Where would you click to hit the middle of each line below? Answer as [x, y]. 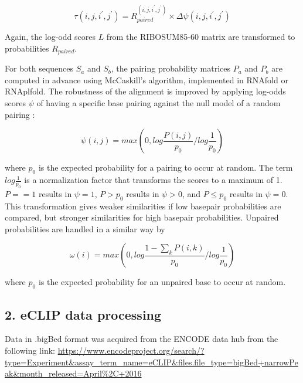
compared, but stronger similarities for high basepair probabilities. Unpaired [142, 217]
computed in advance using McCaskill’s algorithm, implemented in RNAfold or [147, 79]
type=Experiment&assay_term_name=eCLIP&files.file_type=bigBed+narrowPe [151, 362]
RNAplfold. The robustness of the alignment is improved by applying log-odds [145, 91]
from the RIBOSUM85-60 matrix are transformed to [201, 37]
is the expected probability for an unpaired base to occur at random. [162, 282]
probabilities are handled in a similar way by [85, 228]
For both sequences [39, 68]
